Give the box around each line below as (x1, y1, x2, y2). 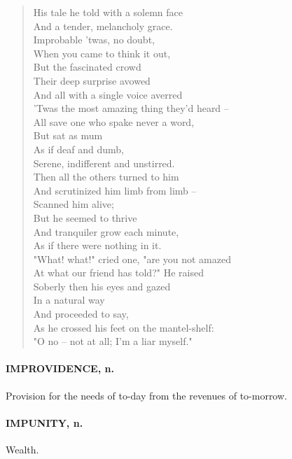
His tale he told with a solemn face (33, 5, 183, 19)
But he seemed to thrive (33, 210, 137, 225)
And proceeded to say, (33, 306, 129, 321)
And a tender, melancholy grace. (33, 18, 173, 33)
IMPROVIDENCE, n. (6, 361, 114, 376)
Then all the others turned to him (33, 169, 179, 184)
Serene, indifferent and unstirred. (33, 155, 175, 170)
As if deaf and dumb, (33, 141, 125, 156)
